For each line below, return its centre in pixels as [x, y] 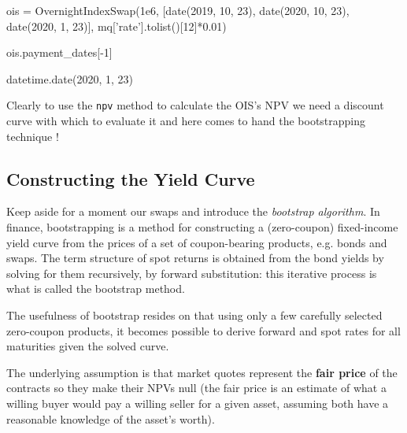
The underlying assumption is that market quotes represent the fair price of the [202, 372]
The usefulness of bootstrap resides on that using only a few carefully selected [194, 315]
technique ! [33, 136]
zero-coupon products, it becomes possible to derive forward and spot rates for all [203, 330]
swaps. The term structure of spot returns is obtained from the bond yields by [195, 258]
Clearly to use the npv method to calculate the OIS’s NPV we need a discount [195, 105]
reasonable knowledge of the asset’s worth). [111, 418]
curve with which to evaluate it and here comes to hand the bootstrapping [186, 121]
